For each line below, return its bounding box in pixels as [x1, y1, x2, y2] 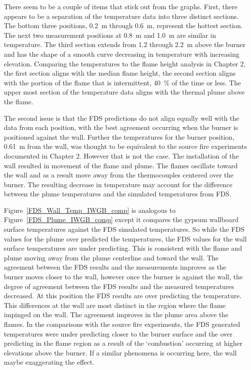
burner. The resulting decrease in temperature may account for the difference [4, 179, 233, 189]
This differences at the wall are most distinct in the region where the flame [4, 300, 226, 310]
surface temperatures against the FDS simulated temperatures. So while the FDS [4, 224, 245, 234]
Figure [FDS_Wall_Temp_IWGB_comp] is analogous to [4, 205, 176, 215]
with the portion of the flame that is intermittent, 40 [4, 77, 161, 87]
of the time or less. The [172, 77, 241, 87]
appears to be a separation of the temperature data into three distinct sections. [4, 11, 239, 21]
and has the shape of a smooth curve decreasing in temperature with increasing [4, 48, 239, 59]
